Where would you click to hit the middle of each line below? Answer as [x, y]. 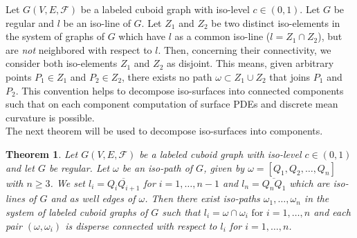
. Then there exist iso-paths [202, 198]
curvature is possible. [50, 117]
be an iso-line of [97, 22]
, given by [224, 167]
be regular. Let [79, 167]
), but [330, 36]
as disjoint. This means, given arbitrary [250, 63]
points [19, 76]
